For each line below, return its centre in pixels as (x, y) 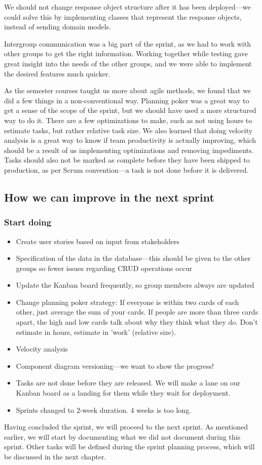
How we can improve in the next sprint (109, 197)
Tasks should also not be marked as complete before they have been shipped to (127, 160)
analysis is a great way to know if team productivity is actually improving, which (130, 140)
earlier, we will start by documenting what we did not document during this (122, 436)
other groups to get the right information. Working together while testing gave (126, 53)
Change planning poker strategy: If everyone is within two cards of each (127, 302)
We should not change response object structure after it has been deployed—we (127, 7)
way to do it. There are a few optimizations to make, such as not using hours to (128, 120)
